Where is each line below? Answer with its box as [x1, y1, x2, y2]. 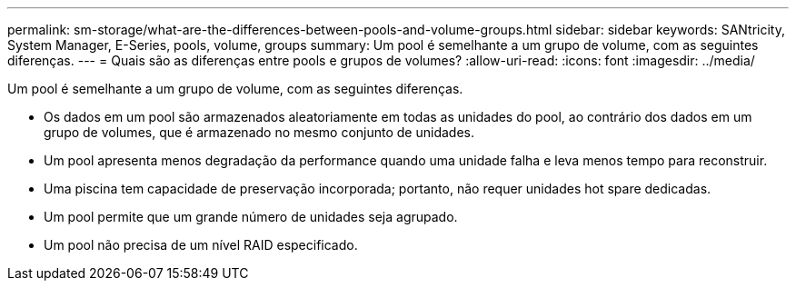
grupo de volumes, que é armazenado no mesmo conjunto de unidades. [44, 124, 475, 140]
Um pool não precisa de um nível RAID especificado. [44, 237, 358, 253]
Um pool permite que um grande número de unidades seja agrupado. [44, 209, 458, 224]
